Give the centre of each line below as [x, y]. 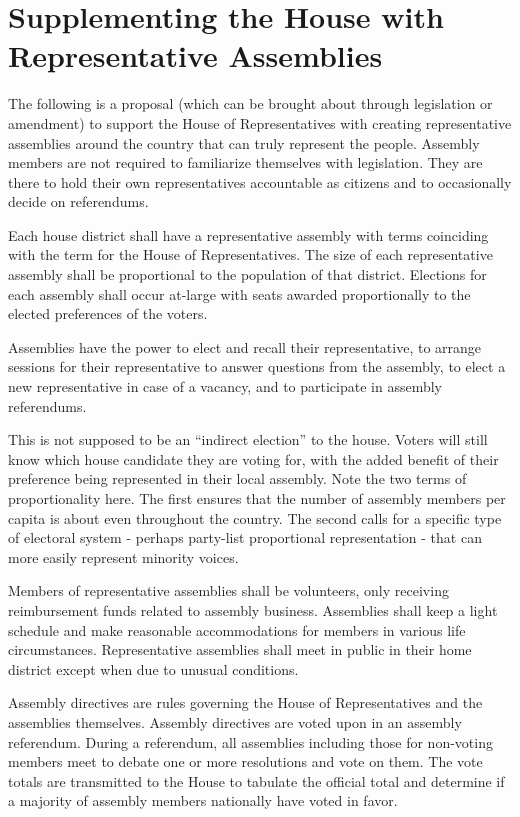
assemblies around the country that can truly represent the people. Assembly [244, 142]
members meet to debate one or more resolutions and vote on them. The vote [245, 761]
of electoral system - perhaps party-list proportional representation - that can [245, 537]
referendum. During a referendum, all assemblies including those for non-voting [250, 741]
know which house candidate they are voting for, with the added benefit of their [253, 458]
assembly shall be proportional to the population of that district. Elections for [247, 274]
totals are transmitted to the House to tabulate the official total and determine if [256, 780]
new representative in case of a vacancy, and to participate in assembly [225, 386]
